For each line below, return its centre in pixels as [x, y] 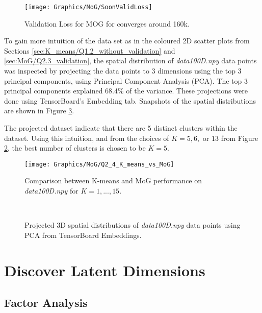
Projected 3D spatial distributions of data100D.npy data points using [133, 225]
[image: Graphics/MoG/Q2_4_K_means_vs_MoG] [99, 164]
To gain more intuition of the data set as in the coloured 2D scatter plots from [127, 41]
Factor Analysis [46, 303]
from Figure [240, 138]
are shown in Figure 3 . [39, 111]
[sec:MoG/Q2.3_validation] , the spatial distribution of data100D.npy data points [130, 61]
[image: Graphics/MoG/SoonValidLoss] [88, 7]
